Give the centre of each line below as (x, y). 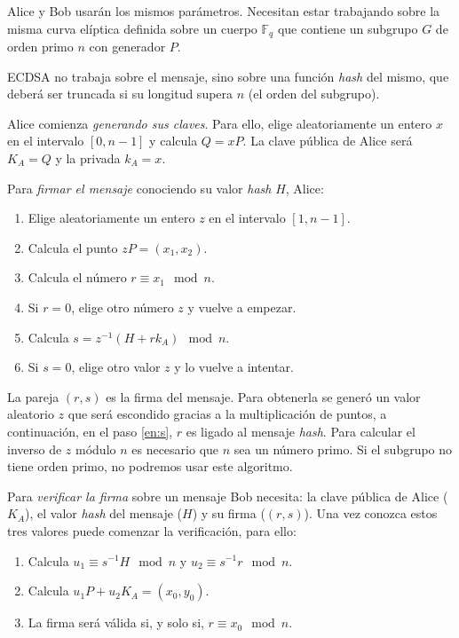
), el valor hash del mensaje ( (104, 513)
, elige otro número (123, 307)
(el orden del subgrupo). (314, 94)
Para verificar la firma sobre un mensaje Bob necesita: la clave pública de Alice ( (228, 496)
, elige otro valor (116, 367)
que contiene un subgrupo (348, 28)
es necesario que (175, 449)
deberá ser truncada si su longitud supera (120, 94)
